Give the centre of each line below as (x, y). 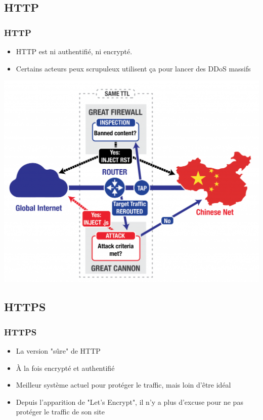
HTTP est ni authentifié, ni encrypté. (74, 51)
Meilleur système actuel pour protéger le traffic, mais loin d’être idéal (123, 385)
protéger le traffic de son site (60, 412)
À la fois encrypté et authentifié (65, 368)
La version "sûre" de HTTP (58, 350)
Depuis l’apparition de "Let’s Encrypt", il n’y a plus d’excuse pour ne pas (129, 402)
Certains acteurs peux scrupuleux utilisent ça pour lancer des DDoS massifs (133, 68)
